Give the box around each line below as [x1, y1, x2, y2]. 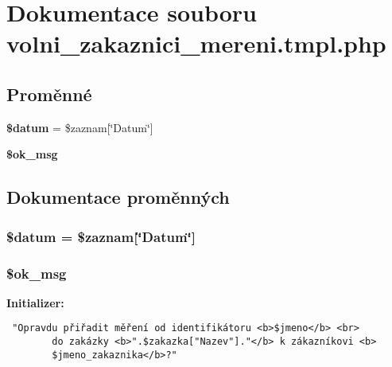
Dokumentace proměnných [6, 185, 230, 209]
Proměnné [6, 81, 92, 106]
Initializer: [6, 294, 64, 310]
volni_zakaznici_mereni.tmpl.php [6, 27, 386, 60]
